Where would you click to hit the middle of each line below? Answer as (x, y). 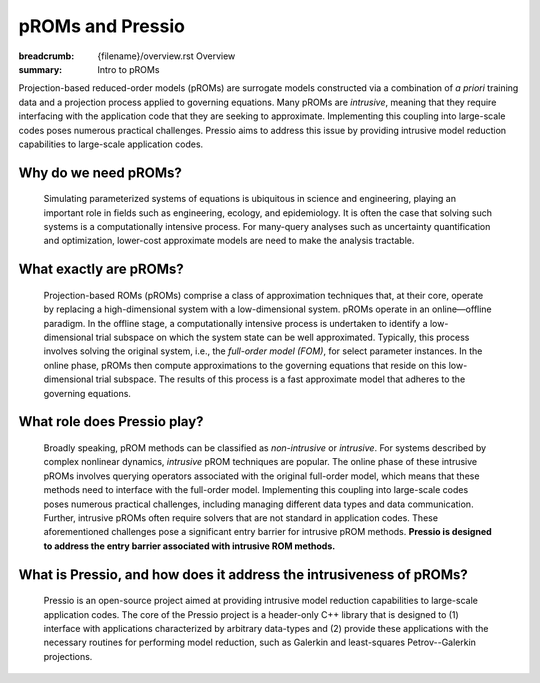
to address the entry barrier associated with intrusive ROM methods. (189, 546)
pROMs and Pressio (101, 26)
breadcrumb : (46, 56)
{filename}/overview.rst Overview (166, 56)
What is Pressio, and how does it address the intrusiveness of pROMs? (243, 574)
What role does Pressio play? (111, 421)
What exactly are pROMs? (101, 269)
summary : (40, 69)
